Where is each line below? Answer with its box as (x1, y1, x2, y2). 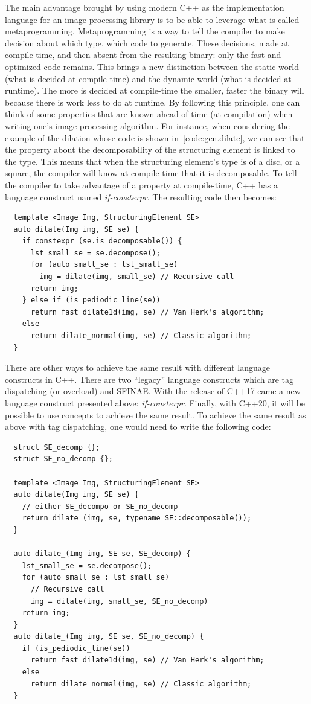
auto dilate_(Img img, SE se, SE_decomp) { (13, 549, 191, 558)
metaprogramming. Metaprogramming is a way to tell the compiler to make (5, 25, 285, 37)
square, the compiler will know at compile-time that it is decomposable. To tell (5, 167, 297, 179)
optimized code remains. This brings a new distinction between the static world (5, 60, 299, 72)
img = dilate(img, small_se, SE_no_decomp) (30, 597, 208, 606)
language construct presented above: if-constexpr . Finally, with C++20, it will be (5, 397, 306, 409)
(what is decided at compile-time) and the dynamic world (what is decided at (5, 72, 292, 85)
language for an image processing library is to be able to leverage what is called (5, 13, 300, 25)
